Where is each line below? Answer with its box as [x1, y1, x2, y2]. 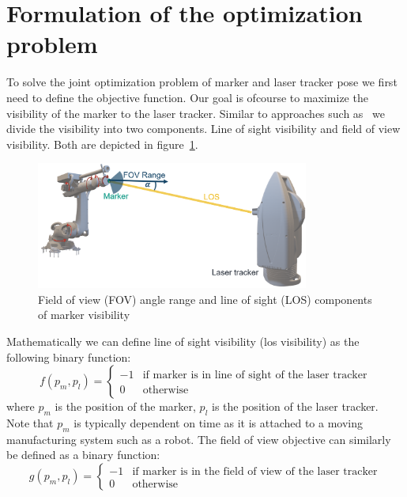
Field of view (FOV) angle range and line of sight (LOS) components [38, 290, 372, 307]
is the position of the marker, [55, 398, 196, 415]
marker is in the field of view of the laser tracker [142, 465, 378, 477]
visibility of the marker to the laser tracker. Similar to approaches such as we [6, 104, 385, 121]
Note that [6, 415, 54, 431]
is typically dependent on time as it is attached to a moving [73, 415, 364, 431]
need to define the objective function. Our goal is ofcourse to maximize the [6, 89, 368, 105]
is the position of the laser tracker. [212, 398, 379, 415]
